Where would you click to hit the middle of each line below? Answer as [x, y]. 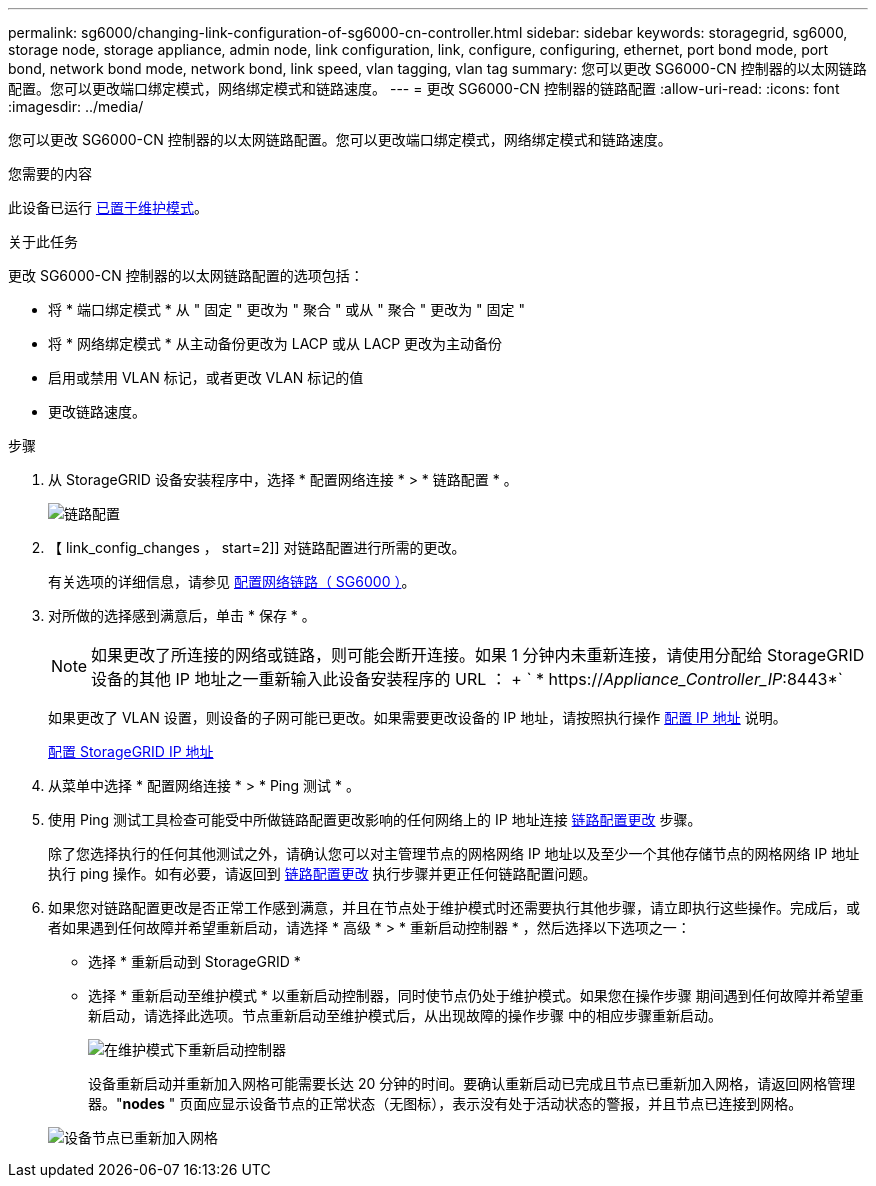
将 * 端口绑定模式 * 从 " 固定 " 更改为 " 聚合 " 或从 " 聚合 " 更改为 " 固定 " [287, 309]
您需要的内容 [50, 173]
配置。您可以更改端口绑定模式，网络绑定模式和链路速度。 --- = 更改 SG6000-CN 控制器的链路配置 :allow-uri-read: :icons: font [424, 88]
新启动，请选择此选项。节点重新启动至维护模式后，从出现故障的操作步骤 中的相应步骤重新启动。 [405, 1015]
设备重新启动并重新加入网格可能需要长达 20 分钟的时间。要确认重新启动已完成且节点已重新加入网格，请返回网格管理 [472, 1083]
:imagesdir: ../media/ [76, 106]
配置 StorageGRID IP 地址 [131, 751]
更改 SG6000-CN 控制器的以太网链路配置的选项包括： [186, 275]
